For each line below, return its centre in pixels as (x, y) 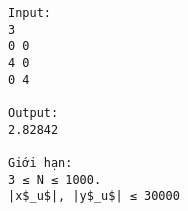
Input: (29, 13)
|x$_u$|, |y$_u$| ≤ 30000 (94, 196)
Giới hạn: (40, 162)
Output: (33, 112)
